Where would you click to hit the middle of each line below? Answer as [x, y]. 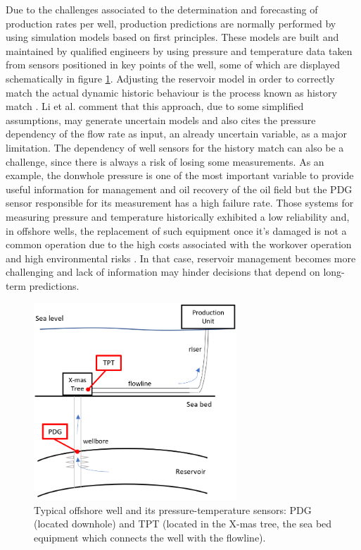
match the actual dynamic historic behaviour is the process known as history [171, 92]
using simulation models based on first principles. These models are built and [172, 37]
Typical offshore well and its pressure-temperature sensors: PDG [173, 509]
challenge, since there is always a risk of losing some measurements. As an [165, 161]
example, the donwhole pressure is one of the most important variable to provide [180, 175]
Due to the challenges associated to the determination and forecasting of [162, 9]
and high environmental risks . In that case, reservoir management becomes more [181, 258]
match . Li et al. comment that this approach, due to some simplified [155, 106]
